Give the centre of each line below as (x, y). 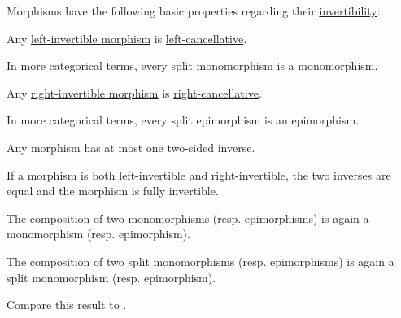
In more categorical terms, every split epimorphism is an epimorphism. (183, 120)
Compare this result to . (67, 305)
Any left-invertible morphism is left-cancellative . (127, 38)
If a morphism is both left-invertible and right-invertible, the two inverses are (199, 174)
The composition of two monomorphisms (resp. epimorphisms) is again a (188, 218)
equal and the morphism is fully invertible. (113, 191)
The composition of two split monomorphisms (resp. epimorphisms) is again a (200, 261)
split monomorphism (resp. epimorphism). (111, 277)
